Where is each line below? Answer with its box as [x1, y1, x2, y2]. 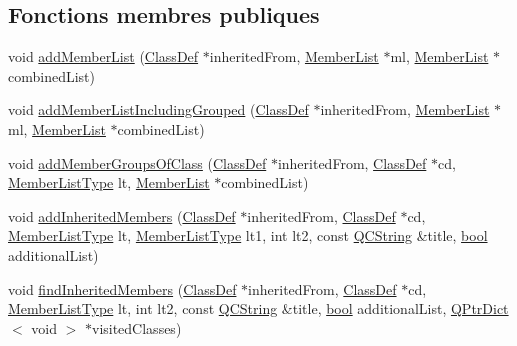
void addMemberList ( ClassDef [8, 46, 199, 67]
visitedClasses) [91, 317, 182, 338]
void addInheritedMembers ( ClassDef [8, 205, 236, 226]
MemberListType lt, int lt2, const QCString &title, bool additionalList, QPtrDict [8, 298, 509, 319]
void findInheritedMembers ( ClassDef [8, 278, 237, 299]
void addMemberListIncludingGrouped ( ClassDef [8, 99, 309, 120]
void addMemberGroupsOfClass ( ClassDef [8, 152, 267, 173]
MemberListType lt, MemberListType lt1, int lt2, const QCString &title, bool [8, 225, 488, 246]
